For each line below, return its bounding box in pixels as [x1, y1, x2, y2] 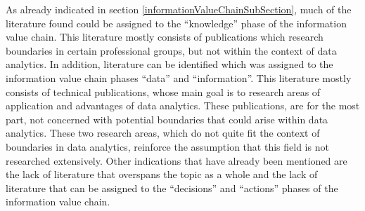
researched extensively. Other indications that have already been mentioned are [6, 153, 347, 168]
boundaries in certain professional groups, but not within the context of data [6, 43, 337, 57]
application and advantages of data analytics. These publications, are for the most [6, 98, 360, 113]
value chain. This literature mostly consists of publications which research [6, 29, 324, 44]
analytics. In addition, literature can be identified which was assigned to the [6, 57, 333, 72]
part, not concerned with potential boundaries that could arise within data [6, 111, 328, 126]
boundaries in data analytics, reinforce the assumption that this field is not [6, 139, 329, 154]
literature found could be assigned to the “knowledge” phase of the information [6, 15, 347, 30]
